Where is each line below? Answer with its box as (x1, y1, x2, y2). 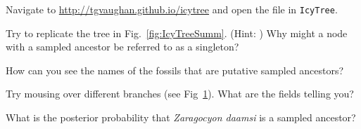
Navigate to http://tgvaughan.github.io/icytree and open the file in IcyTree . (6, 2, 338, 16)
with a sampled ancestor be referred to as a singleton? (6, 39, 239, 54)
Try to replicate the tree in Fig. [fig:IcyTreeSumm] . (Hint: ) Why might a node (6, 25, 348, 40)
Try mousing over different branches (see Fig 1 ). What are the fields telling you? (6, 86, 354, 101)
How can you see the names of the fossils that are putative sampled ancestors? (6, 62, 344, 77)
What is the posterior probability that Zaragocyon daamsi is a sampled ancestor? (6, 110, 356, 125)
